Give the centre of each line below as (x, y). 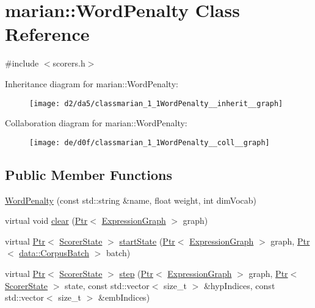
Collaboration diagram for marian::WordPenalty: (96, 123)
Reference (47, 34)
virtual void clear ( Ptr (46, 220)
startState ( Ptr (147, 241)
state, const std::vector (107, 285)
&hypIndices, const (239, 285)
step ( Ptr (136, 273)
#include (22, 63)
